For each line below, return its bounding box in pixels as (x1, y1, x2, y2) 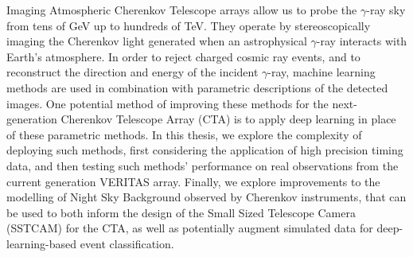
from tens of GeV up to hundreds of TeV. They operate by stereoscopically (6, 17, 371, 33)
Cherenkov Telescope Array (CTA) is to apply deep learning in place (60, 111, 396, 127)
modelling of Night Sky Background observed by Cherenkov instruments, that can (6, 189, 407, 205)
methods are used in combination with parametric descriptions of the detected (6, 79, 388, 95)
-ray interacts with (316, 33, 407, 49)
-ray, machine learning (267, 64, 376, 80)
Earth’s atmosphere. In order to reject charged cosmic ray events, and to (6, 48, 360, 64)
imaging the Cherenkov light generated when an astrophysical (6, 33, 307, 49)
